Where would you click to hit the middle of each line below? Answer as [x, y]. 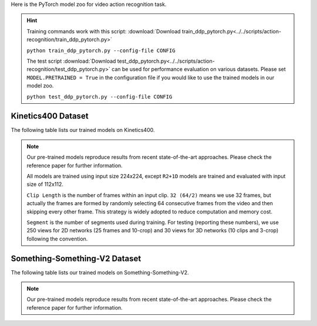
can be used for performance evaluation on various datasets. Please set [199, 69]
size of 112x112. [45, 184]
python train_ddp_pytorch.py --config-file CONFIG [101, 50]
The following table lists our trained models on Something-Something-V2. [100, 272]
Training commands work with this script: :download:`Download [104, 31]
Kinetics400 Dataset [50, 116]
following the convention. [57, 239]
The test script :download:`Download [71, 61]
